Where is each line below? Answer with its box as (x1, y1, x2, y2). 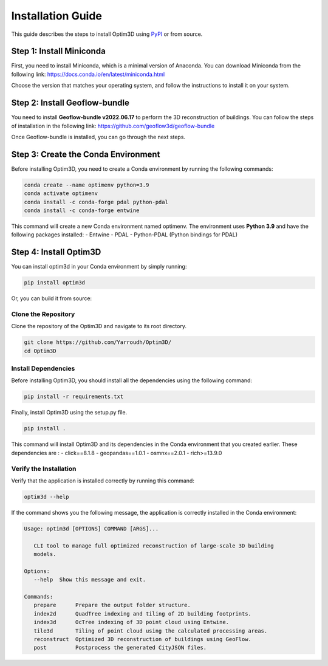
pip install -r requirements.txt (24, 393, 124, 400)
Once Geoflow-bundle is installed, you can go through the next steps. (11, 133, 185, 140)
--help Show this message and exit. (33, 576, 146, 583)
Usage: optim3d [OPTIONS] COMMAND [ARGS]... (24, 525, 159, 532)
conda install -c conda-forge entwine (24, 207, 140, 214)
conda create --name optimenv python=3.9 (24, 181, 149, 188)
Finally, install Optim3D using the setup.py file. (11, 409, 128, 416)
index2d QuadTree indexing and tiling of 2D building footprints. (33, 610, 252, 617)
